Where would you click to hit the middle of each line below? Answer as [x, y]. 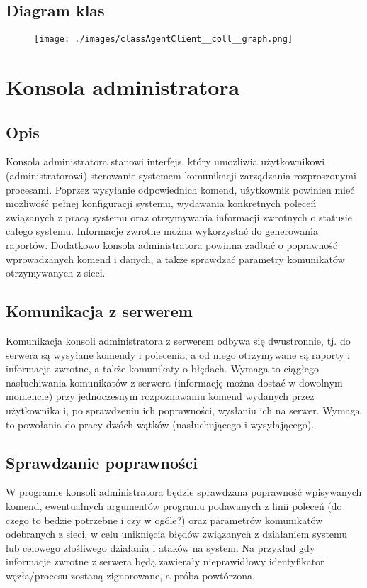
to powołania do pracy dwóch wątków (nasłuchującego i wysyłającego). [160, 424]
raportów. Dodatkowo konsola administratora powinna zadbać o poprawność [172, 245]
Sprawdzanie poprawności [102, 462]
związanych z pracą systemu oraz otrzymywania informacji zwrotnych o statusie [179, 217]
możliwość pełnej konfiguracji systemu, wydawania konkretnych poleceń [161, 203]
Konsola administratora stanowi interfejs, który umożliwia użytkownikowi [165, 161]
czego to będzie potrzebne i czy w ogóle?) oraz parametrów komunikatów [164, 520]
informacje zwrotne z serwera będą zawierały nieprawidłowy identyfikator [165, 561]
